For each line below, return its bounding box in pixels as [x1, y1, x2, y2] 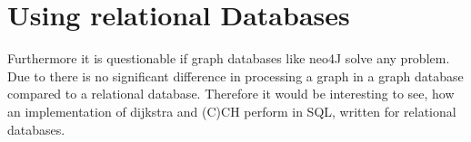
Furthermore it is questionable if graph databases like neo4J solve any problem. [7, 49, 450, 68]
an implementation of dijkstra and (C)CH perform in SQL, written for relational [7, 101, 456, 120]
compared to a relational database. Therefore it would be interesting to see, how [7, 84, 455, 103]
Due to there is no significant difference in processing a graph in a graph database [7, 66, 464, 85]
